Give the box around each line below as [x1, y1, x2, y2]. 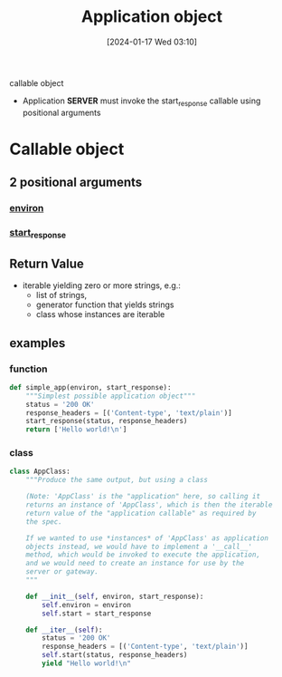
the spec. [25, 517, 63, 527]
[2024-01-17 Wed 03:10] [107, 36, 197, 47]
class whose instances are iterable [35, 309, 165, 320]
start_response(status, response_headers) [25, 417, 188, 426]
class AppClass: [9, 467, 70, 477]
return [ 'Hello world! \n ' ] [25, 425, 127, 434]
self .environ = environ [42, 600, 131, 609]
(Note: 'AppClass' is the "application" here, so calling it [25, 492, 260, 501]
